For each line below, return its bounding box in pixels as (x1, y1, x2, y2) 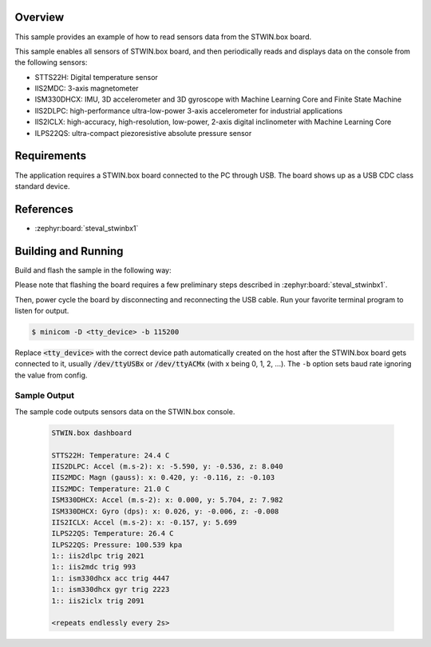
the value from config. (14, 370, 88, 380)
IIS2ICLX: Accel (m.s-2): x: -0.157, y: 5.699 (51, 517, 237, 527)
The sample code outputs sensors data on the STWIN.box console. (14, 406, 235, 416)
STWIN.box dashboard (51, 428, 132, 437)
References (14, 202, 73, 216)
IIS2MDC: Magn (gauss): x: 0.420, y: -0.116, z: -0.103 (51, 473, 275, 482)
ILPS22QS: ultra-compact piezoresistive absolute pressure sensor (34, 128, 252, 138)
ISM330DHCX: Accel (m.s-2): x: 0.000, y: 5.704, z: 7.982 (51, 496, 283, 505)
